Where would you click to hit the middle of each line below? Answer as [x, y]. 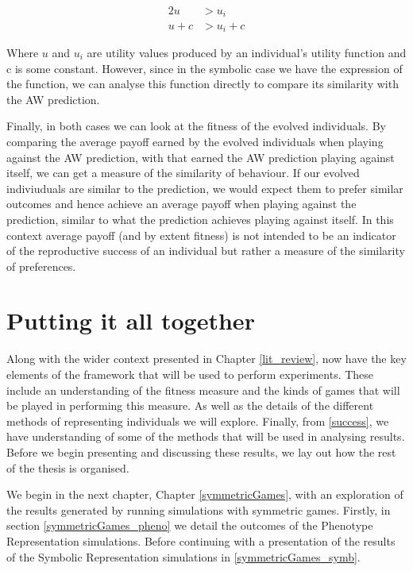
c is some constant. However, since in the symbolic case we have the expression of [205, 68]
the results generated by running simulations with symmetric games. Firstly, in [199, 509]
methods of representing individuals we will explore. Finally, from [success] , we [198, 421]
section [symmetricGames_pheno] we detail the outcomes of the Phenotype [190, 525]
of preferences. [41, 266]
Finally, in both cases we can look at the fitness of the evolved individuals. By [196, 126]
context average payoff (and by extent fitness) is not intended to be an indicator [201, 235]
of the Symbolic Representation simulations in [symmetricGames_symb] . [183, 556]
